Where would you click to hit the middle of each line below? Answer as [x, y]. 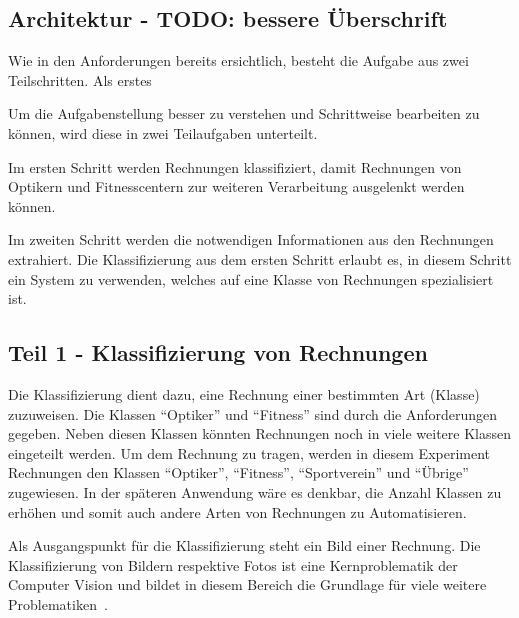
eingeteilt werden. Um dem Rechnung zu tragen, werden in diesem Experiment [249, 452]
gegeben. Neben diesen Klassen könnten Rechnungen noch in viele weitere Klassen [260, 433]
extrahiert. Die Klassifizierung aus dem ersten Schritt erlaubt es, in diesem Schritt [260, 258]
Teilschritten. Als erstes [80, 79]
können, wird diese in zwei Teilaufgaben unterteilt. [163, 132]
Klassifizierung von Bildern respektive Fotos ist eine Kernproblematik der [233, 564]
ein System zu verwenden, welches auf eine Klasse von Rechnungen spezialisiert [251, 278]
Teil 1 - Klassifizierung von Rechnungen [218, 352]
